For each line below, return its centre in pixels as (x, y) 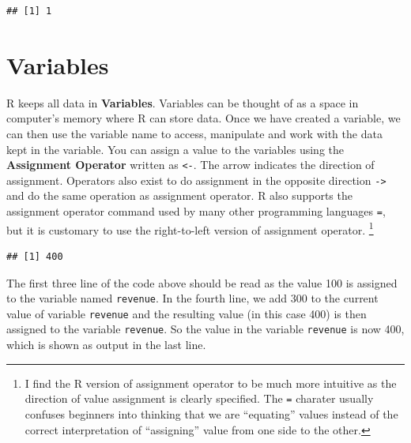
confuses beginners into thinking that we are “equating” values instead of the (211, 413)
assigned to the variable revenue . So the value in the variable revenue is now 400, (205, 329)
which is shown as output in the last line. (106, 345)
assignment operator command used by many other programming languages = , (196, 211)
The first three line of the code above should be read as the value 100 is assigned (202, 282)
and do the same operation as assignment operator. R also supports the (179, 195)
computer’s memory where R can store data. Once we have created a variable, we (204, 118)
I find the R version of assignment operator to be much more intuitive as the (211, 383)
